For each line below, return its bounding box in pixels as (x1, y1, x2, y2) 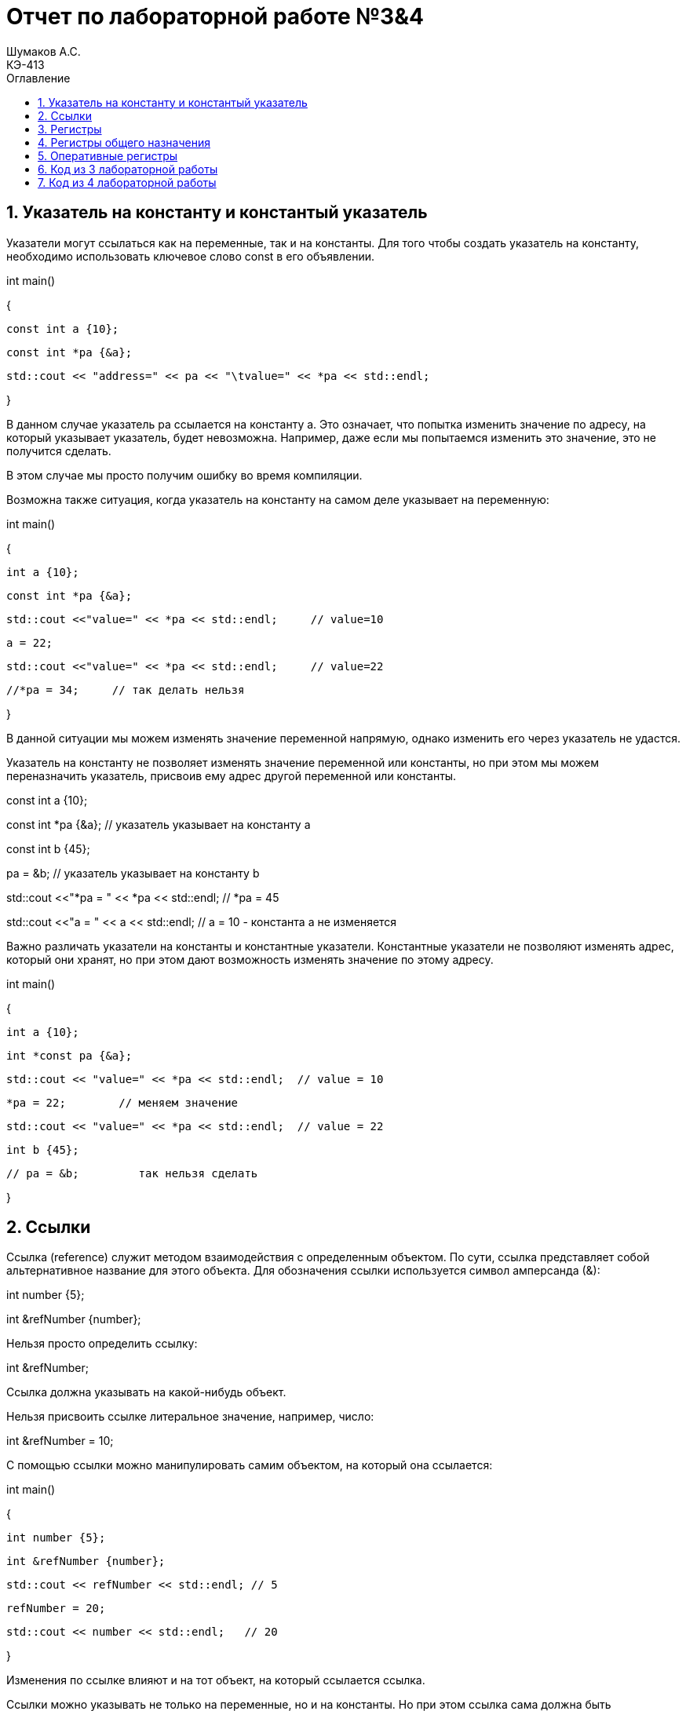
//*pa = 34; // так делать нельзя (6, 683, 245, 696)
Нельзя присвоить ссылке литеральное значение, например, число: (6, 1410, 374, 1424)
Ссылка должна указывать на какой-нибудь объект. (6, 1385, 286, 1399)
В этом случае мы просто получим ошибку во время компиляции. (6, 468, 363, 482)
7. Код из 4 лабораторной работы (38, 175, 217, 189)
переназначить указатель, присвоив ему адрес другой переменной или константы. (6, 768, 457, 783)
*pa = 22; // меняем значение (6, 1096, 239, 1109)
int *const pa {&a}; (6, 1049, 133, 1062)
